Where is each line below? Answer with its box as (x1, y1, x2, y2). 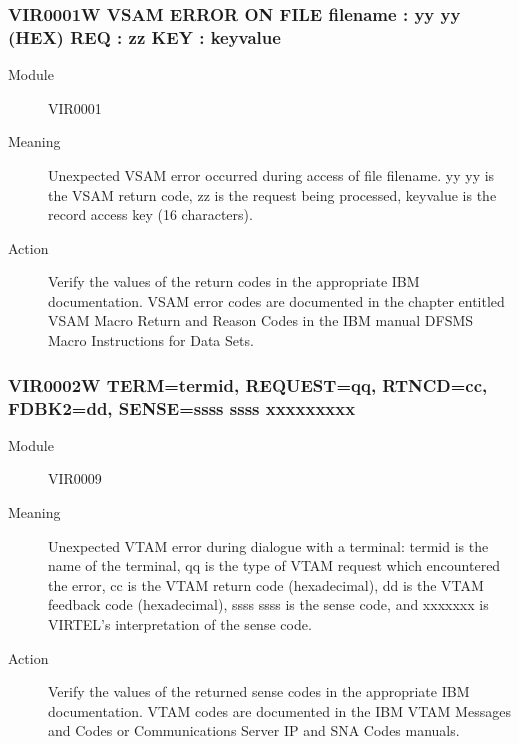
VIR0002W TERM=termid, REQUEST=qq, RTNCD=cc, (8, 372, 488, 397)
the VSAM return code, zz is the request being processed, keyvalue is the (48, 184, 497, 205)
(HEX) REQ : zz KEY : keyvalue (8, 24, 281, 49)
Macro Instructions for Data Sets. (48, 330, 254, 351)
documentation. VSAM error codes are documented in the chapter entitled (48, 290, 505, 311)
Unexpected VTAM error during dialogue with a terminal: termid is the (48, 535, 489, 556)
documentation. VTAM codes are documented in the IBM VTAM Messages (48, 700, 511, 721)
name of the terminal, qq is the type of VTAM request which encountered (48, 555, 501, 576)
